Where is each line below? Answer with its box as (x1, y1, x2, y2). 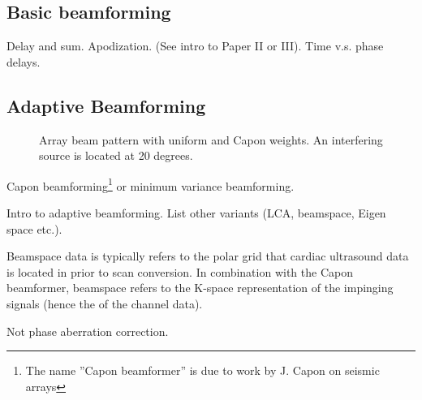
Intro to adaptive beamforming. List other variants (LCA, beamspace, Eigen (6, 204, 386, 222)
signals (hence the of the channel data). (6, 295, 203, 312)
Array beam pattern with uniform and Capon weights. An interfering (39, 131, 383, 148)
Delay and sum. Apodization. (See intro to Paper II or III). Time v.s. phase (6, 37, 384, 54)
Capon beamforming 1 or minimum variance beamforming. (6, 174, 295, 194)
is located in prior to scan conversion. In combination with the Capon (6, 263, 353, 280)
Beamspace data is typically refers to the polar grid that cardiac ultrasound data (6, 247, 409, 265)
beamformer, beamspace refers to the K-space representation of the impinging (6, 279, 394, 296)
